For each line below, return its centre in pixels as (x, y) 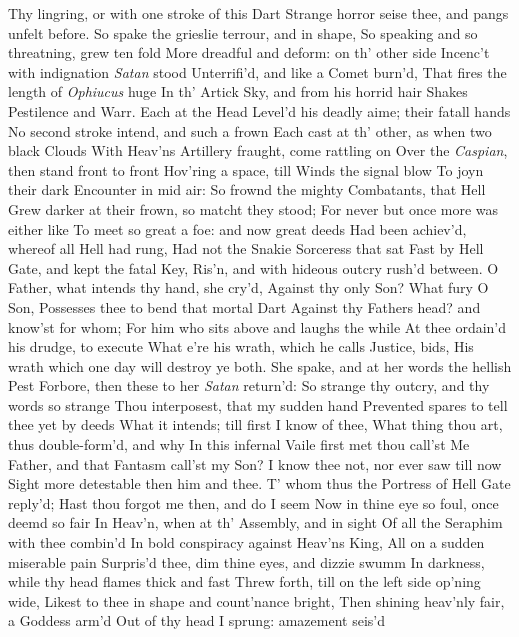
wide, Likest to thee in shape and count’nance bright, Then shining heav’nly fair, (256, 600)
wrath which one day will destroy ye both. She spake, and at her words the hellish (260, 365)
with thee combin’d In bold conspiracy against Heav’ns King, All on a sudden (246, 542)
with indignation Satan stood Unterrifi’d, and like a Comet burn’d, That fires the (257, 71)
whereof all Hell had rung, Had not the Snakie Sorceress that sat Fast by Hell (246, 248)
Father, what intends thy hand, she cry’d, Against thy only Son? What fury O (248, 287)
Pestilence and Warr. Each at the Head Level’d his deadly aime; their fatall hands (259, 110)
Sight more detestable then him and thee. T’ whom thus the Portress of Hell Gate (259, 483)
